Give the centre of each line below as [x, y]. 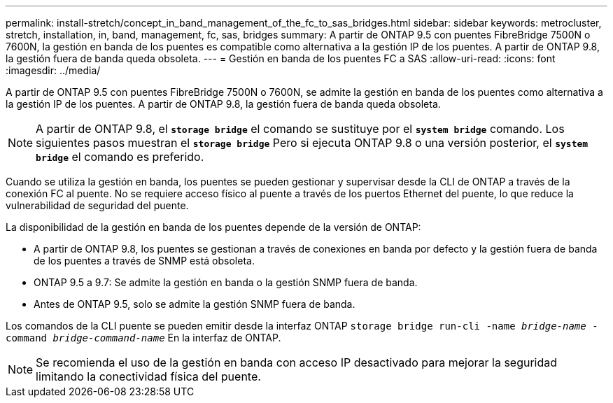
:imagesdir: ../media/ [53, 70]
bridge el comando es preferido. [120, 157]
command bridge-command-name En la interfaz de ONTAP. [143, 338]
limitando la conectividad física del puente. [148, 376]
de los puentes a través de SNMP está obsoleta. [144, 261]
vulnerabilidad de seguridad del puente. [97, 205]
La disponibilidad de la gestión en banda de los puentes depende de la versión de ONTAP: [213, 227]
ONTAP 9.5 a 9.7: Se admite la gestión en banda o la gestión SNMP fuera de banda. [226, 282]
